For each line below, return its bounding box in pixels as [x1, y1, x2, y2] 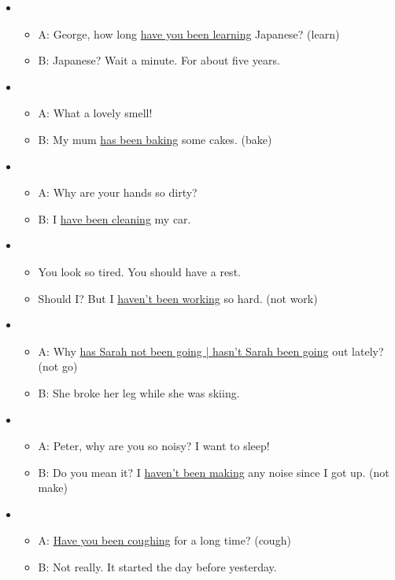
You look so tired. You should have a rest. [38, 263, 241, 279]
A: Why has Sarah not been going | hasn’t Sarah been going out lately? [38, 342, 384, 359]
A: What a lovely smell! [38, 105, 153, 121]
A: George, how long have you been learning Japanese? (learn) [38, 25, 340, 42]
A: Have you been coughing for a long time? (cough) [38, 532, 291, 549]
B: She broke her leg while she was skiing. [38, 384, 240, 401]
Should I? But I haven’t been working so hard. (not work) [38, 290, 318, 306]
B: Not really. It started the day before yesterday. [38, 559, 277, 575]
